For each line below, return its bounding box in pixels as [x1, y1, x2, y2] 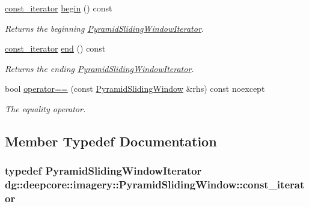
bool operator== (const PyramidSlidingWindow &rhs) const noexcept [5, 82, 265, 95]
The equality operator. [5, 102, 86, 115]
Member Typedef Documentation [5, 131, 217, 150]
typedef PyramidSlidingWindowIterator [5, 163, 202, 178]
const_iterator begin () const [5, 2, 112, 14]
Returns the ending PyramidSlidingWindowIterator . [5, 62, 194, 74]
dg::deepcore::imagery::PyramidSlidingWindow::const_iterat [5, 177, 305, 192]
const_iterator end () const [5, 42, 106, 55]
